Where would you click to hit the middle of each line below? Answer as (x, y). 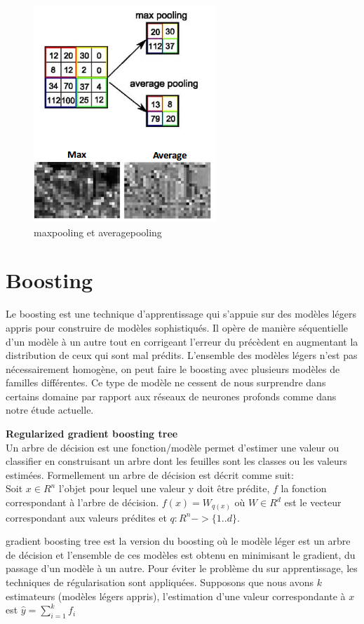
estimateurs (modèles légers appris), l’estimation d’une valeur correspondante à (176, 596)
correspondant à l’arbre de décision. (82, 502)
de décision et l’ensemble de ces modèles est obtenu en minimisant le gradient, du (181, 554)
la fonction (304, 488)
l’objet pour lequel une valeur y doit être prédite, (164, 488)
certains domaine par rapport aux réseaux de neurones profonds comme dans (171, 396)
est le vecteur (313, 502)
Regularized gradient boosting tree (92, 434)
